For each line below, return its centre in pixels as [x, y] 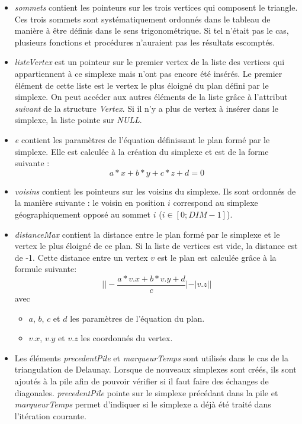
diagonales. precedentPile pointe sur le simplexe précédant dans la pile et [146, 392]
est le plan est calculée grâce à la [217, 257]
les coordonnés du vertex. [127, 338]
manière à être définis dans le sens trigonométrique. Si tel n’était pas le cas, [152, 30]
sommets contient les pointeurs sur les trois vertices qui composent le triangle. [156, 7]
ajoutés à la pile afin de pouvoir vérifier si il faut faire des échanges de [142, 381]
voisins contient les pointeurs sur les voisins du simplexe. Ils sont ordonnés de [155, 191]
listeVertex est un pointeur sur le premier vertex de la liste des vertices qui [150, 62]
